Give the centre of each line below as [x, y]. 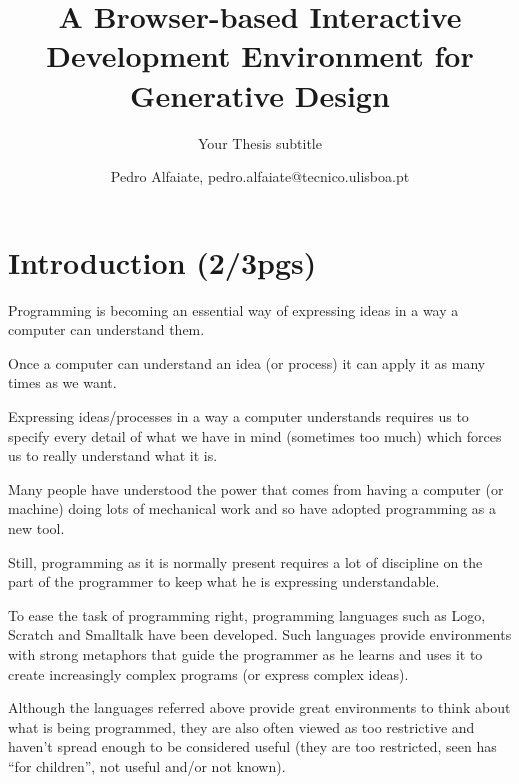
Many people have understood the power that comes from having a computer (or [256, 488]
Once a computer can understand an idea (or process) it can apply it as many [247, 362]
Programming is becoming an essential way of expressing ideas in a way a [233, 309]
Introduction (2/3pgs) [162, 261]
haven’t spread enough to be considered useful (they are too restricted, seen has [252, 746]
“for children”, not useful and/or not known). [147, 765]
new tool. [36, 527]
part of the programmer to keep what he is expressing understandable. [224, 581]
